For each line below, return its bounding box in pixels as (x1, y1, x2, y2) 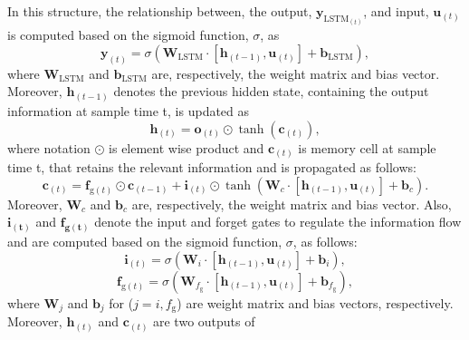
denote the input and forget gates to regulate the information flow (94, 212, 462, 231)
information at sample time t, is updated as (7, 102, 250, 120)
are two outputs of (153, 312, 255, 331)
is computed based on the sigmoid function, (7, 25, 249, 44)
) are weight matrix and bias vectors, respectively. (177, 293, 454, 312)
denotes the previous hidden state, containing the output (113, 82, 429, 101)
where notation (7, 138, 91, 157)
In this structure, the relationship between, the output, (7, 2, 312, 20)
